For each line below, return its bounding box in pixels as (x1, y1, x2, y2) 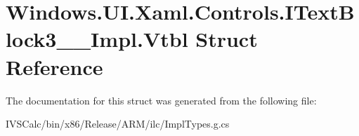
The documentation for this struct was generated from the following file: (6, 93, 317, 107)
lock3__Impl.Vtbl (6, 25, 188, 53)
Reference (6, 52, 103, 81)
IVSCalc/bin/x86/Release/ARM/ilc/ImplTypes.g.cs (6, 116, 230, 131)
